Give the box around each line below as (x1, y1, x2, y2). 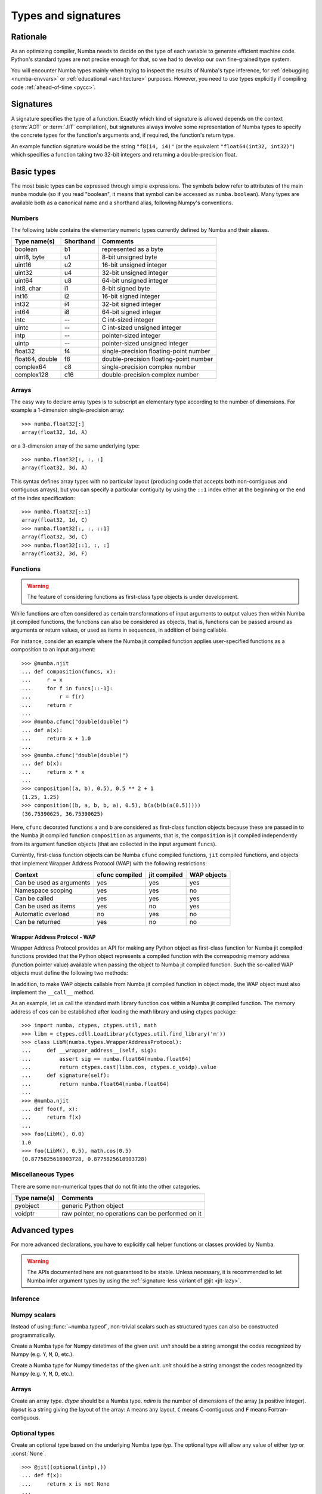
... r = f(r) (21, 693, 85, 700)
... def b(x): (21, 760, 63, 767)
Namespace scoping (14, 886, 73, 895)
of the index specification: (11, 494, 75, 501)
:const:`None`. (11, 1450, 47, 1457)
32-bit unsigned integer (101, 269, 168, 277)
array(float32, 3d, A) (21, 464, 88, 472)
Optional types (11, 1429, 55, 1437)
